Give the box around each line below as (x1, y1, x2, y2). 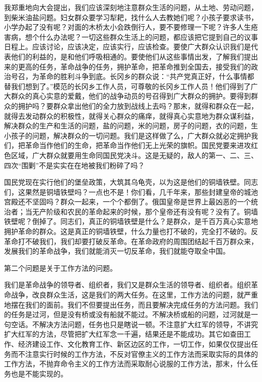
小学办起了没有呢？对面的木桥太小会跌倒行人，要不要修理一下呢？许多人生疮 (4, 22, 258, 32)
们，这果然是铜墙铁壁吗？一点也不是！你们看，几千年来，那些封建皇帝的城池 (4, 186, 258, 197)
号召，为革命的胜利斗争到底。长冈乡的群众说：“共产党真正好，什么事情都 (11, 71, 254, 82)
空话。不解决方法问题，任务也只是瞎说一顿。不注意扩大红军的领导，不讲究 (11, 319, 258, 329)
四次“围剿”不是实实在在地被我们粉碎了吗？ (4, 160, 145, 170)
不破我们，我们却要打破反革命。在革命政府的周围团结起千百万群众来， (25, 236, 258, 246)
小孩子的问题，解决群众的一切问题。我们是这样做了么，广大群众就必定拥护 (4, 130, 251, 140)
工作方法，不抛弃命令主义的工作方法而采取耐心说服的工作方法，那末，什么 (4, 358, 251, 369)
